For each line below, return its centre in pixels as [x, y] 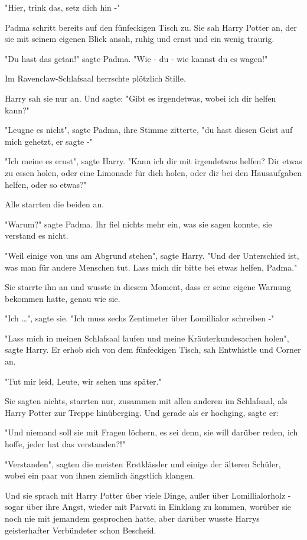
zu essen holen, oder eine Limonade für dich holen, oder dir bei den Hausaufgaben [153, 172]
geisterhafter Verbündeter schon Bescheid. [81, 530]
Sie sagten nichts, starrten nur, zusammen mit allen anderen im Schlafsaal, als [146, 401]
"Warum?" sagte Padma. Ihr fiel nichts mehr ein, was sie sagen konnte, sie [138, 224]
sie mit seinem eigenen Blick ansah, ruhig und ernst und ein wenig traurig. [140, 39]
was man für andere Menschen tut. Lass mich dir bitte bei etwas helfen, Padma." [151, 267]
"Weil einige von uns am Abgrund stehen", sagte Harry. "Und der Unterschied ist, [152, 255]
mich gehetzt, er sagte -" [49, 141]
